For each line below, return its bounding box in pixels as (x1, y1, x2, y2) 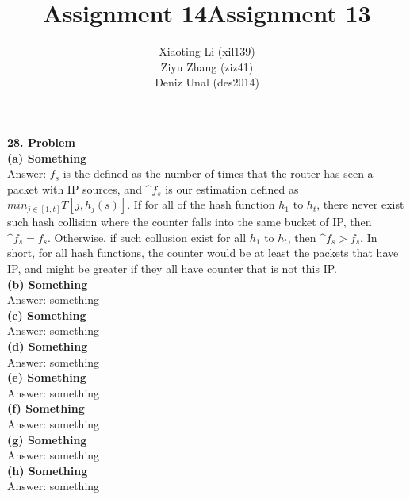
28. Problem (7, 133, 75, 150)
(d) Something (7, 338, 88, 355)
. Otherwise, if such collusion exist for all (47, 228, 247, 245)
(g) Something (7, 431, 87, 447)
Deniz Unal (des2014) (155, 74, 259, 90)
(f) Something (7, 400, 85, 416)
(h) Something (7, 462, 88, 478)
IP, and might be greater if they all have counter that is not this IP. (7, 260, 338, 277)
